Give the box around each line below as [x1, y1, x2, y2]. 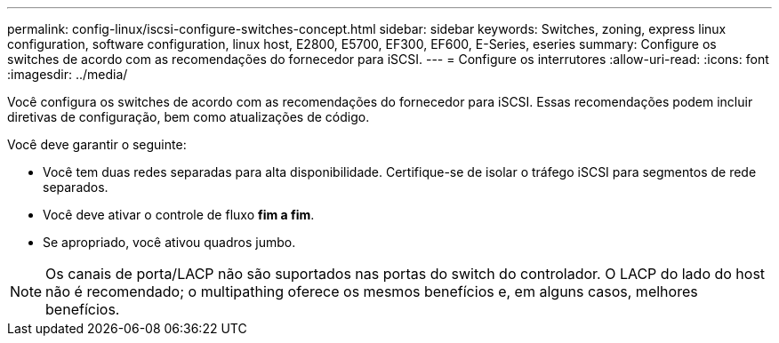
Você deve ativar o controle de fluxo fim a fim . [43, 207, 315, 222]
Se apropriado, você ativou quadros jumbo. [43, 235, 296, 250]
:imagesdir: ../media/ [7, 67, 128, 82]
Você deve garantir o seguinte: [7, 137, 187, 152]
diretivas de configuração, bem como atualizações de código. [7, 109, 370, 124]
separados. [43, 179, 108, 195]
